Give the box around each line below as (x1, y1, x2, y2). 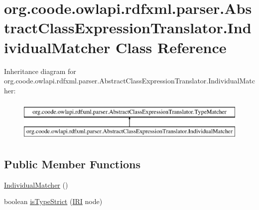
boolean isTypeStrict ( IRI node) (4, 196, 103, 207)
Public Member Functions (4, 156, 140, 171)
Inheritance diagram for (4, 66, 76, 76)
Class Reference (116, 37, 227, 57)
